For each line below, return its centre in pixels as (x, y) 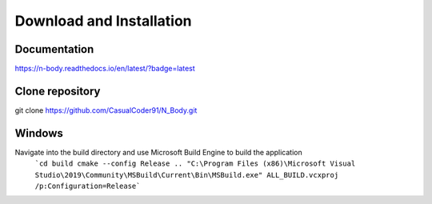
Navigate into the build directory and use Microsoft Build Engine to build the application (159, 152)
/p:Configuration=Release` (88, 186)
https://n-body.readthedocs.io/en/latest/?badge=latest (105, 69)
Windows (39, 133)
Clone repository (58, 91)
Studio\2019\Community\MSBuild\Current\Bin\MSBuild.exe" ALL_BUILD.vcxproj (187, 175)
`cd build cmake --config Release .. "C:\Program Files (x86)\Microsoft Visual (195, 164)
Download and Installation (103, 21)
